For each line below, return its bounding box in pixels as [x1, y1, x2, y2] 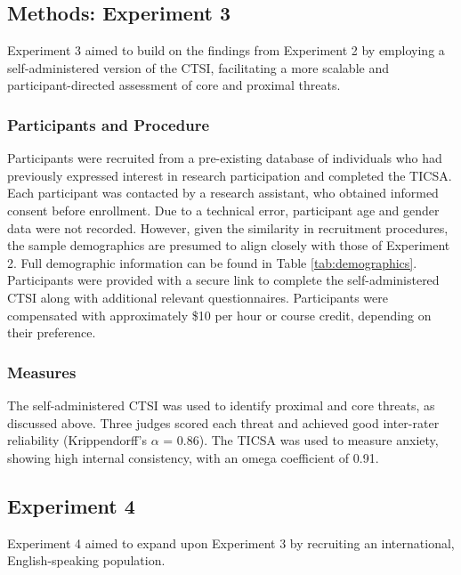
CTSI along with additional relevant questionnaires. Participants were [7, 287, 388, 306]
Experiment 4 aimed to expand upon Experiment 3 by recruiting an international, [7, 533, 455, 552]
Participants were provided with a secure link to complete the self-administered [7, 271, 440, 289]
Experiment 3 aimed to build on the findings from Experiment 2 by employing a [7, 41, 445, 60]
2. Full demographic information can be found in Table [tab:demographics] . [7, 253, 417, 271]
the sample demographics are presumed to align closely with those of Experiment [7, 236, 450, 255]
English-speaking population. [7, 551, 166, 570]
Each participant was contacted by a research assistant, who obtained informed [7, 183, 439, 202]
